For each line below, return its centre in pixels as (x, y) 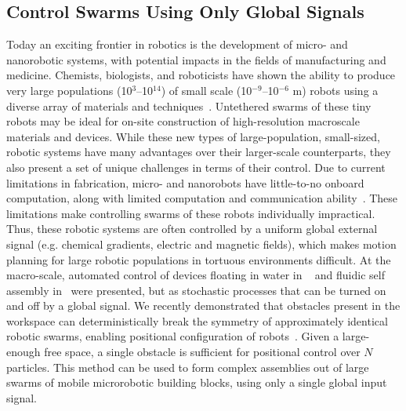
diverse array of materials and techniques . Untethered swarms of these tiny (189, 105)
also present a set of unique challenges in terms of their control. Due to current (196, 167)
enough (24, 352)
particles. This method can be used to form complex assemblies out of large (188, 367)
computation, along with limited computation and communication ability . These (202, 198)
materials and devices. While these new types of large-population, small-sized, (193, 136)
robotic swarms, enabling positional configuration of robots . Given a (173, 336)
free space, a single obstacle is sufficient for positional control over (202, 352)
